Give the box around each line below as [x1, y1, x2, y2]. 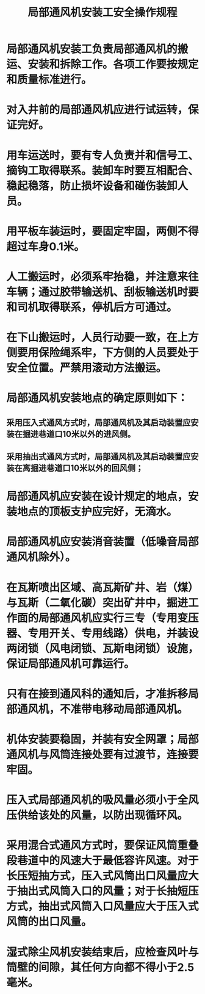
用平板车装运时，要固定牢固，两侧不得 [6, 224, 200, 238]
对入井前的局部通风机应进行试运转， [6, 103, 189, 117]
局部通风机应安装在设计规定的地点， [6, 489, 189, 503]
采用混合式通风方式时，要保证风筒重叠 [6, 838, 200, 852]
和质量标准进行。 [6, 73, 93, 87]
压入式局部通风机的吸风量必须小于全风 [6, 793, 200, 807]
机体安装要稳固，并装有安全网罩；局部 [6, 733, 200, 746]
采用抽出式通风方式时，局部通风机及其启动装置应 [6, 452, 191, 462]
